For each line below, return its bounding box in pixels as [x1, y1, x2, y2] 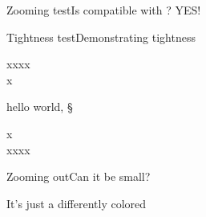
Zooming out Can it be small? [6, 168, 151, 185]
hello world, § [6, 98, 73, 115]
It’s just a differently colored [6, 194, 147, 211]
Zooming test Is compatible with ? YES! [6, 2, 201, 18]
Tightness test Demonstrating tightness [6, 28, 196, 45]
